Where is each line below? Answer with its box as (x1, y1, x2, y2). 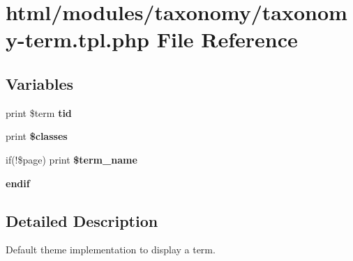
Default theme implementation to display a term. (6, 242, 216, 257)
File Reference (156, 25, 298, 54)
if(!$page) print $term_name (6, 152, 137, 166)
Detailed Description (6, 209, 158, 231)
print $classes (6, 129, 68, 143)
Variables (6, 72, 74, 94)
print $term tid (6, 105, 72, 120)
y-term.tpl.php (6, 25, 149, 54)
